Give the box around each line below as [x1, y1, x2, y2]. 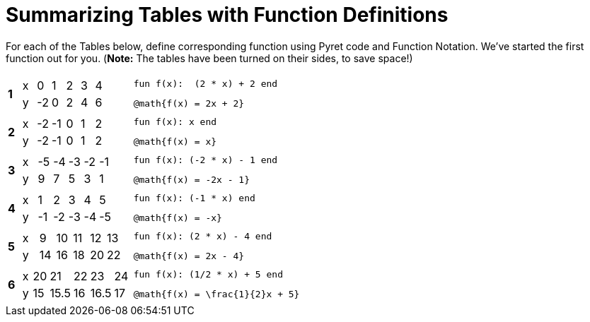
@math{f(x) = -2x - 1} [133, 174, 250, 186]
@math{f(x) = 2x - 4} [133, 251, 245, 262]
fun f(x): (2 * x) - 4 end [133, 231, 272, 242]
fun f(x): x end [133, 117, 217, 128]
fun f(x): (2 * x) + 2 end [133, 78, 278, 90]
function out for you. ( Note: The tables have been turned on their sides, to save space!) [6, 52, 413, 64]
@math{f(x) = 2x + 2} [133, 98, 245, 109]
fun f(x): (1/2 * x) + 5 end [133, 269, 283, 280]
